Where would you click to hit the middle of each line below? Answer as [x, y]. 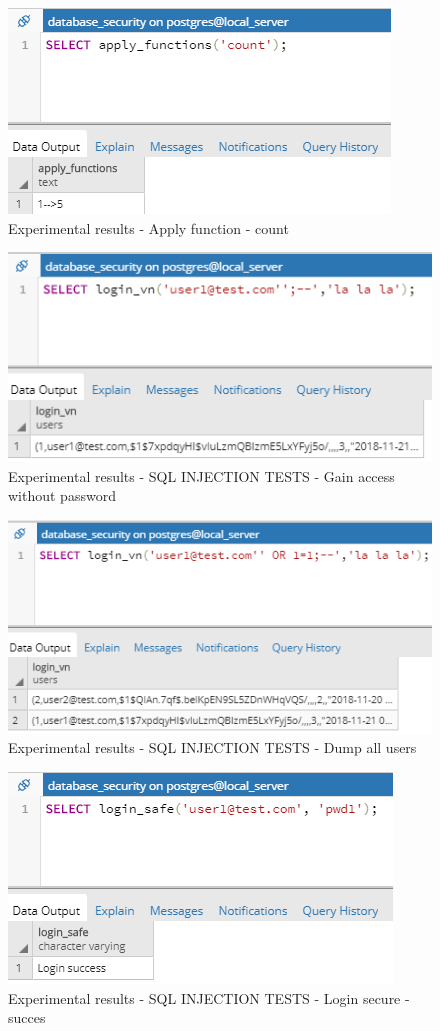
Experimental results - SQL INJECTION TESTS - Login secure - [209, 997]
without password [62, 495]
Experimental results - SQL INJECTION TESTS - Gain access [201, 475]
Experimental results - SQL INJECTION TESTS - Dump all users [212, 747]
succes [27, 1017]
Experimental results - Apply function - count [148, 227]
